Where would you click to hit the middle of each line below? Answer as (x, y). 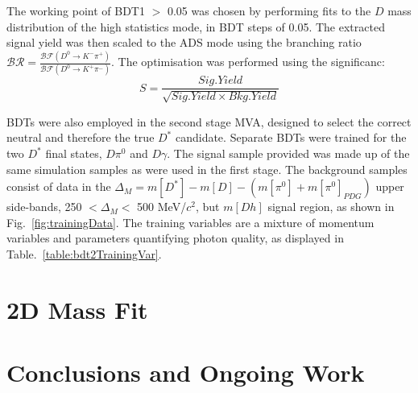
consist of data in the (59, 186)
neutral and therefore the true (81, 137)
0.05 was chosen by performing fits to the (269, 10)
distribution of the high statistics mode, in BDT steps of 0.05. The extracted (196, 26)
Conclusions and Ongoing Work (186, 372)
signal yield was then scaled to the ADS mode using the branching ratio (184, 42)
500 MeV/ (162, 207)
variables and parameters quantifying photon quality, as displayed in (175, 238)
